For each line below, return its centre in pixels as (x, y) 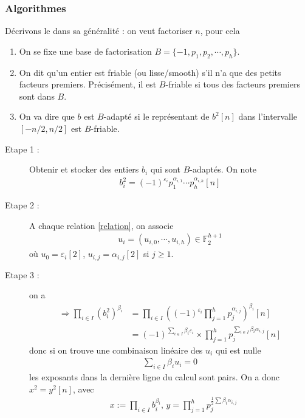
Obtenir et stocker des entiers (84, 169)
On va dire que (47, 116)
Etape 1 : (22, 149)
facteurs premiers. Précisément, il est (88, 84)
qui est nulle (238, 350)
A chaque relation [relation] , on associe (101, 225)
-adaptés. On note (223, 169)
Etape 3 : (22, 274)
